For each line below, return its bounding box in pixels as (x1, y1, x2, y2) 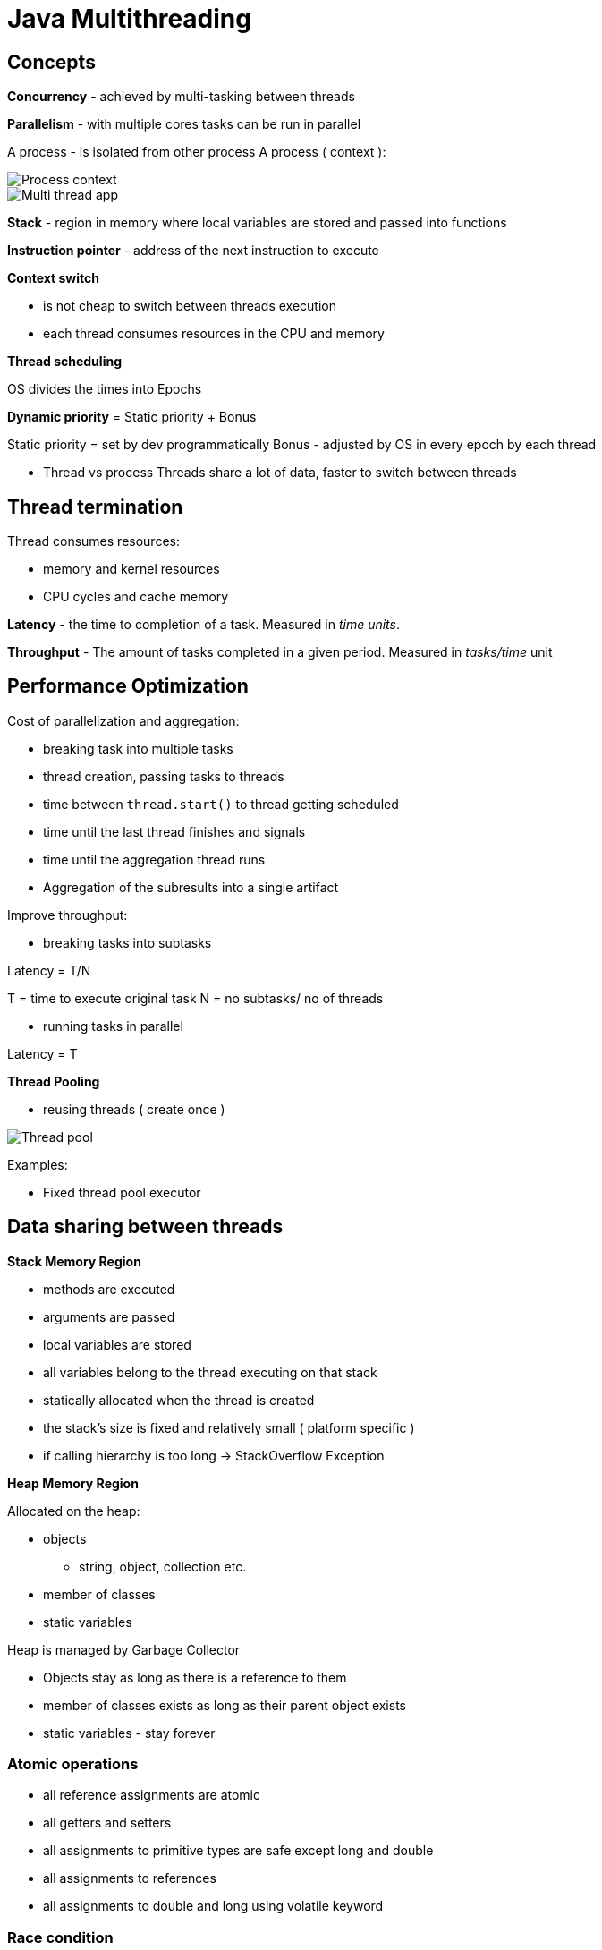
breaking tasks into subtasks (43, 934, 212, 950)
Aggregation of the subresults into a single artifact (43, 879, 339, 895)
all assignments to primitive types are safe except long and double (43, 1843, 434, 1859)
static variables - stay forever (43, 1724, 216, 1741)
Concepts (7, 50, 96, 73)
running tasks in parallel (43, 1018, 183, 1034)
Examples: (7, 1156, 68, 1172)
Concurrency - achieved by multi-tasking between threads (7, 89, 355, 105)
